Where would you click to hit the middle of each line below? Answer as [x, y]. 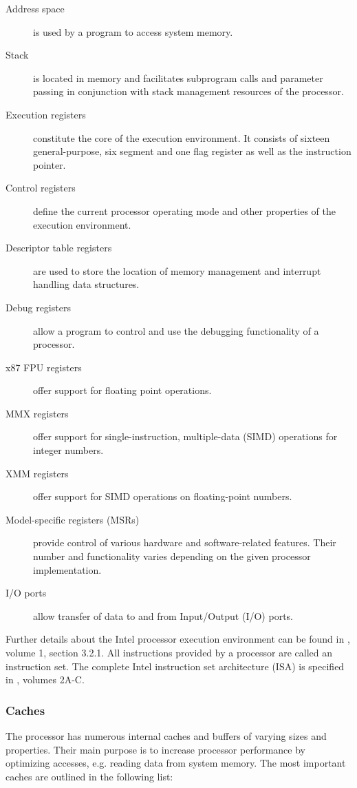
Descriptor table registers [59, 248]
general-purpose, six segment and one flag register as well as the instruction [192, 151]
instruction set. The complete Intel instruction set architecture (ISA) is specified [175, 666]
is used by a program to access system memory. [133, 31]
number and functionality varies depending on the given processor [172, 556]
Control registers [41, 188]
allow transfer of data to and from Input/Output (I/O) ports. [163, 615]
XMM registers [37, 473]
